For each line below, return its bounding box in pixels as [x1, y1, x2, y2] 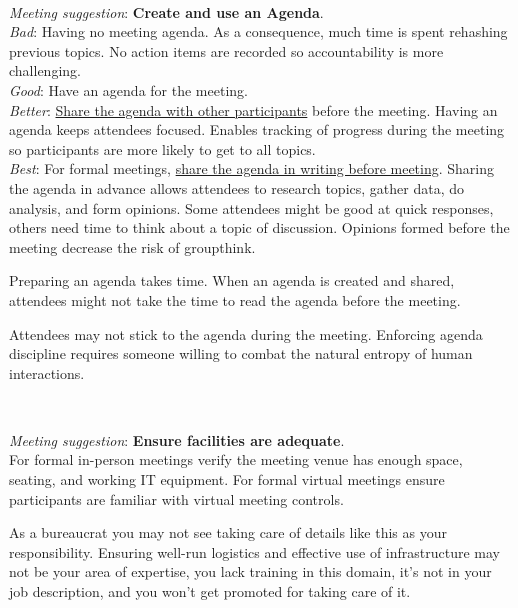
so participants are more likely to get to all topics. [9, 138, 316, 159]
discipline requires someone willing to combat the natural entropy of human [9, 343, 473, 364]
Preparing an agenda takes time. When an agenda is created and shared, [9, 270, 455, 291]
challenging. [9, 60, 81, 81]
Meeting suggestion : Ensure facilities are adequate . [9, 429, 345, 450]
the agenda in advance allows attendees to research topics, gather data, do [9, 177, 464, 198]
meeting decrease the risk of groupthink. [9, 236, 256, 257]
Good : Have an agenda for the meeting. [9, 79, 248, 100]
